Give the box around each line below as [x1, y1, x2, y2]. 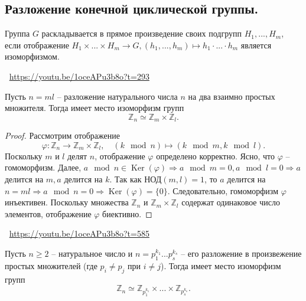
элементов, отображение [5, 207, 92, 220]
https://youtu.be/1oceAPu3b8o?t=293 [9, 70, 149, 82]
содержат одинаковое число [181, 196, 280, 208]
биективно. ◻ [102, 207, 152, 220]
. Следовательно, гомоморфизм [167, 184, 279, 197]
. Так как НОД [109, 173, 162, 185]
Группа [5, 27, 30, 40]
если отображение [5, 38, 69, 51]
